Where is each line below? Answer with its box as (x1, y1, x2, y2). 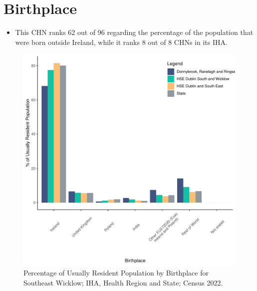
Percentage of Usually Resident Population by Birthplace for (23, 267, 209, 278)
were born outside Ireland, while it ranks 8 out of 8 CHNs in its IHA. (15, 36, 228, 47)
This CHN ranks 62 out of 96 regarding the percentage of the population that (15, 27, 254, 37)
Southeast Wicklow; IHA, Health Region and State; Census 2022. (23, 277, 223, 288)
